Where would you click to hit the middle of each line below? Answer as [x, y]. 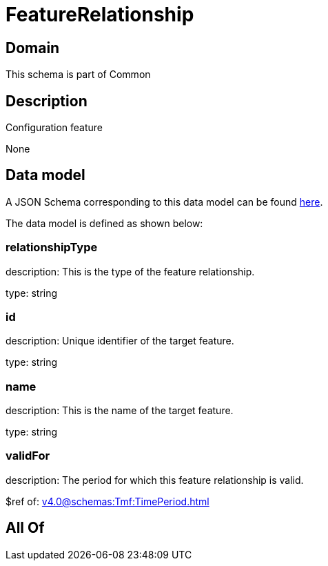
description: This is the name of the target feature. [120, 411]
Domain [33, 48]
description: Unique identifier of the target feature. [120, 341]
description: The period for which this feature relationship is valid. [155, 480]
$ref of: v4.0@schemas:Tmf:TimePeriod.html [107, 501]
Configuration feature [54, 128]
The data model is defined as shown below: [104, 223]
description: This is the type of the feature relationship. [130, 271]
